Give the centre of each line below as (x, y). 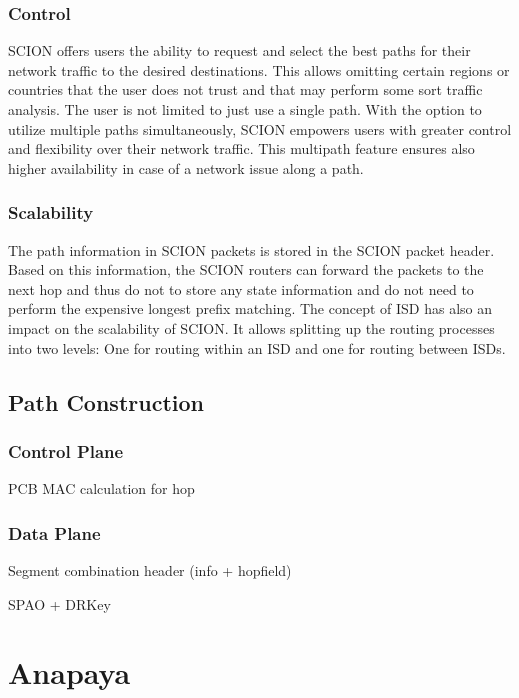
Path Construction (106, 401)
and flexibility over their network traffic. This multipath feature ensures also (241, 148)
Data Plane (54, 532)
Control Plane (66, 450)
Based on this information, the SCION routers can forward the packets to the (246, 269)
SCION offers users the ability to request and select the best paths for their (239, 50)
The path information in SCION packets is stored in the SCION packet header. (251, 249)
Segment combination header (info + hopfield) (150, 569)
